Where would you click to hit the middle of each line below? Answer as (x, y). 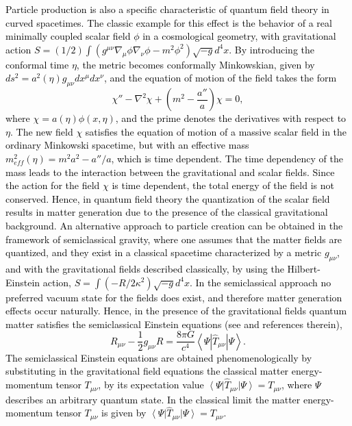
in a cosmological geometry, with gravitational (239, 36)
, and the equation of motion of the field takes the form (220, 78)
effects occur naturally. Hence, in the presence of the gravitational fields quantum (176, 311)
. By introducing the (272, 49)
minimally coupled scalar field (68, 36)
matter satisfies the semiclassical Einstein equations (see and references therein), (174, 324)
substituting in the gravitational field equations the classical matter (147, 371)
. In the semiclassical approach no (260, 282)
